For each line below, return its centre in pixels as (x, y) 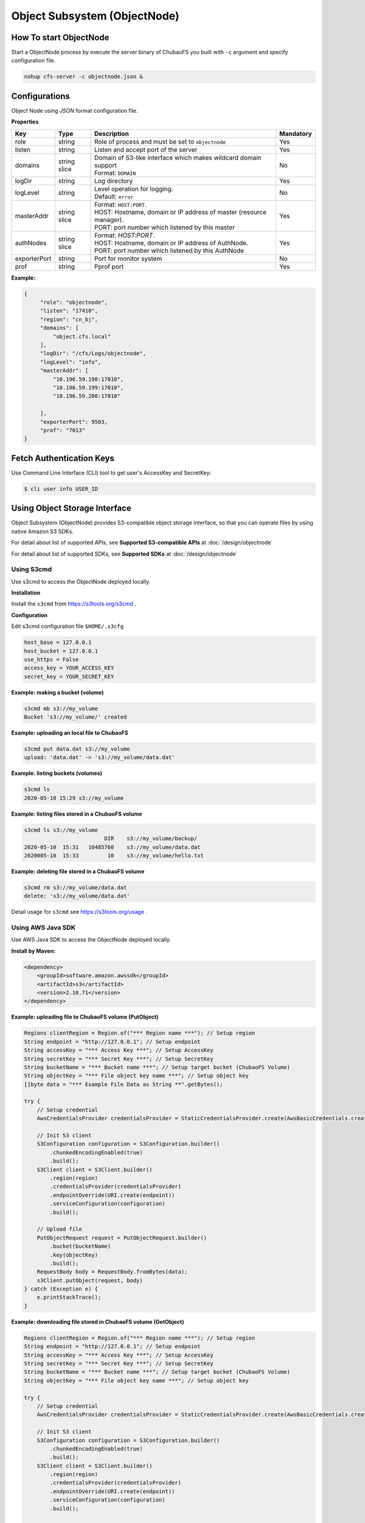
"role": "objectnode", (74, 302)
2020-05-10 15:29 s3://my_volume (74, 798)
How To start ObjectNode (60, 37)
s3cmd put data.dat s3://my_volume (77, 749)
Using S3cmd (32, 570)
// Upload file (59, 1229)
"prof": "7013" (62, 430)
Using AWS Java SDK (43, 928)
